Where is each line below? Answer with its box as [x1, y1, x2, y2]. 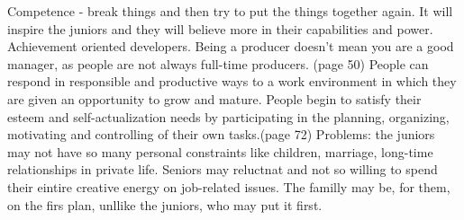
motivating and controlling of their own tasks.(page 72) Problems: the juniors [7, 125, 435, 144]
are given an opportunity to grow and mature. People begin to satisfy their [7, 89, 422, 108]
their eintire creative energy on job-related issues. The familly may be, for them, [7, 177, 450, 196]
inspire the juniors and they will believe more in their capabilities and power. [7, 19, 433, 38]
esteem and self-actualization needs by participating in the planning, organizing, [7, 107, 450, 126]
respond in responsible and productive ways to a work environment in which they [7, 72, 457, 91]
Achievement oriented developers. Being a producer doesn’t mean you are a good [7, 37, 454, 56]
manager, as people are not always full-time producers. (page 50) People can [7, 54, 429, 73]
